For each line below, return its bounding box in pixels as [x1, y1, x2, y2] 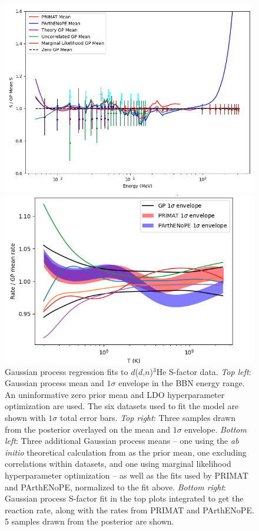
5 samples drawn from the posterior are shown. [5, 515, 174, 527]
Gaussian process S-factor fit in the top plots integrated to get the [5, 492, 244, 505]
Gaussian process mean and [5, 377, 104, 389]
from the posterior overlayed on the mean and [5, 423, 171, 435]
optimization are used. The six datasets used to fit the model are [5, 400, 239, 412]
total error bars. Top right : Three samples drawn [60, 411, 235, 424]
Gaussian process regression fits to [5, 365, 128, 377]
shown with [5, 411, 46, 424]
